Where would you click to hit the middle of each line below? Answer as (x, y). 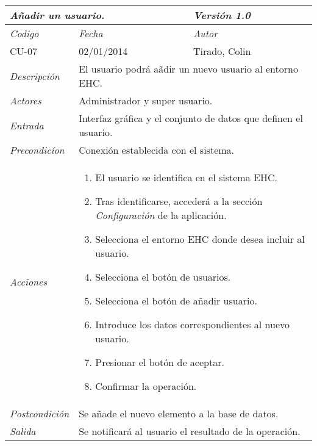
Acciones (28, 282)
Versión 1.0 (222, 15)
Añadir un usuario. (57, 15)
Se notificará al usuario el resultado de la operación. (190, 431)
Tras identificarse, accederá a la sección (179, 201)
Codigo (24, 33)
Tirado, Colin (222, 51)
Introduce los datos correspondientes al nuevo (193, 324)
